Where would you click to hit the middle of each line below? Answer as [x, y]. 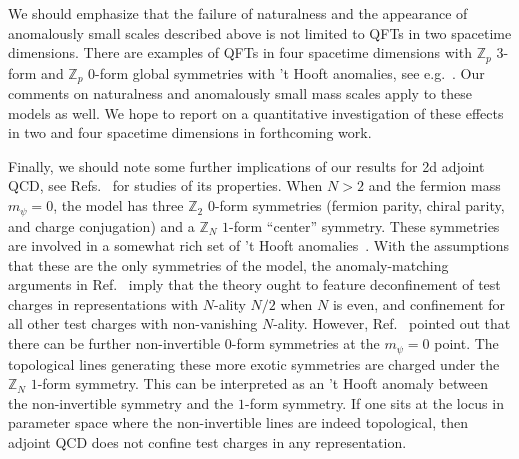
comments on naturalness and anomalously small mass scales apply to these [240, 93]
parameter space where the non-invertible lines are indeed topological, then [238, 422]
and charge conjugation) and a [101, 225]
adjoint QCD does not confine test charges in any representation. [207, 441]
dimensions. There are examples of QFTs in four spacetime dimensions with [240, 52]
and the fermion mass [434, 185]
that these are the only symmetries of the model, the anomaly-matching [228, 264]
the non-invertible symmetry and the [121, 402]
